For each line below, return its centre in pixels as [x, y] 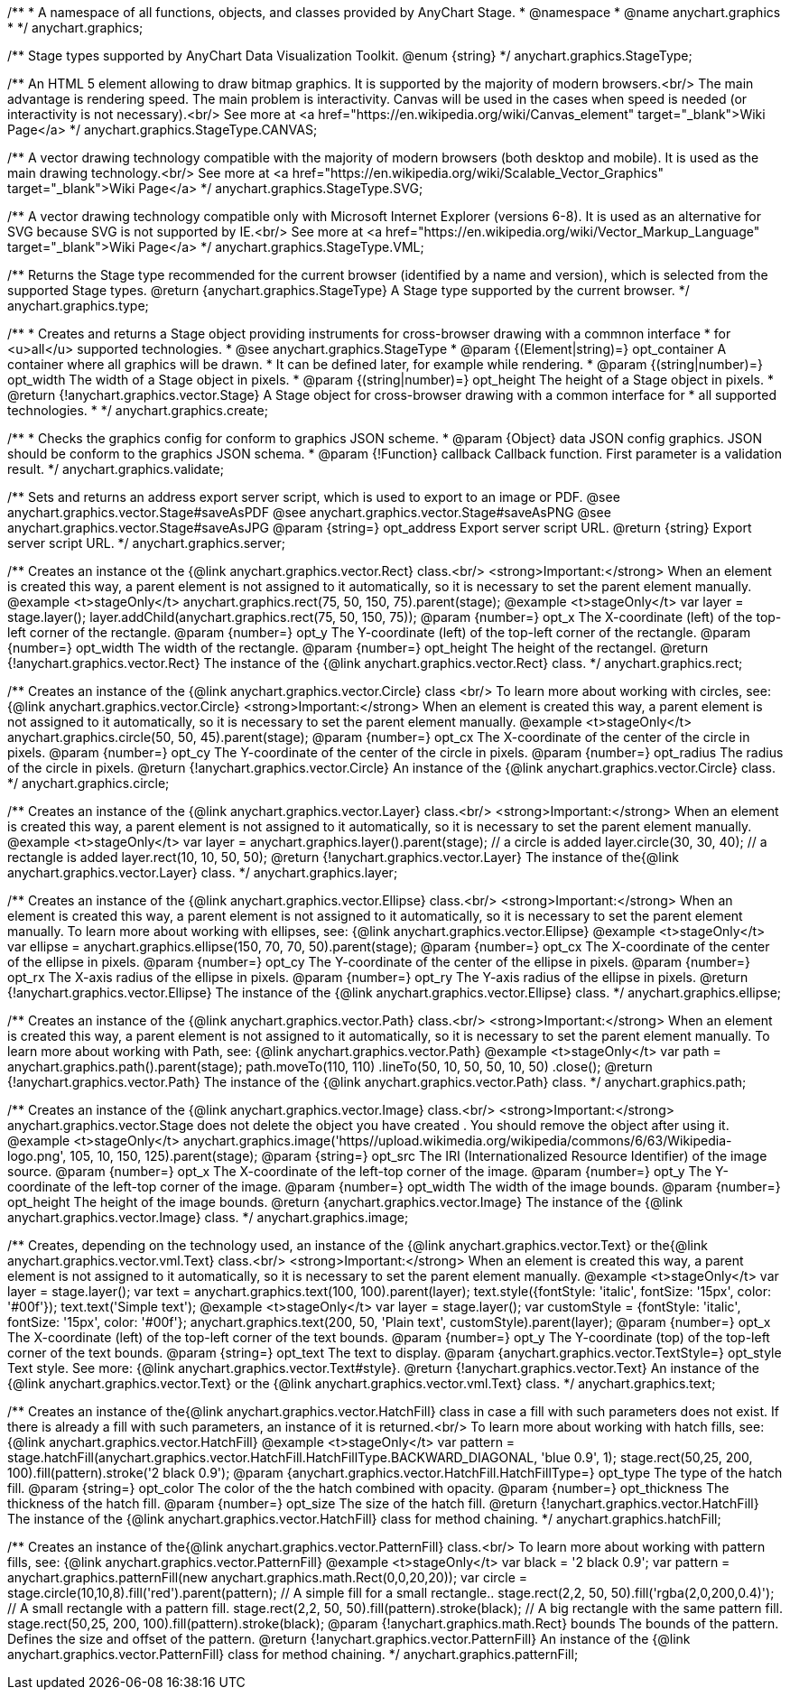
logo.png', [37, 1156]
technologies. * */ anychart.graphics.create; [138, 410]
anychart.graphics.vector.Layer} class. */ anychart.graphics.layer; [203, 872]
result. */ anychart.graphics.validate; [116, 469]
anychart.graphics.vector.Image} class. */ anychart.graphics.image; [208, 1217]
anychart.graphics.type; [78, 306]
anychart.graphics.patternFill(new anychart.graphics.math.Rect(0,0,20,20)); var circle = [268, 1577]
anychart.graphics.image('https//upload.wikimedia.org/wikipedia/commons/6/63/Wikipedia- [457, 1141]
